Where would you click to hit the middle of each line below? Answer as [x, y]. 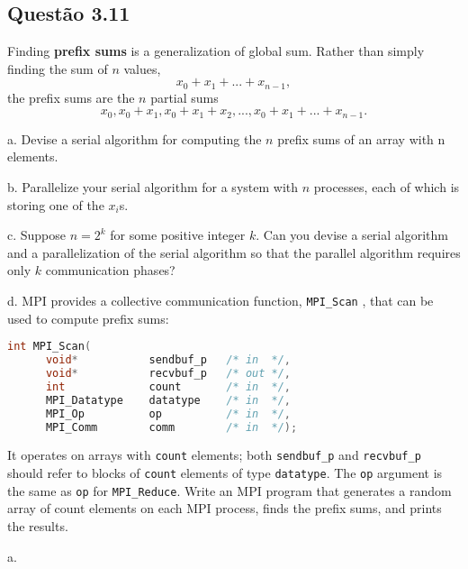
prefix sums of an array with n [361, 138]
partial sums [184, 97]
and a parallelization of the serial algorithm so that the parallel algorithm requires [234, 252]
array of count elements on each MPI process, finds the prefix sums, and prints [225, 508]
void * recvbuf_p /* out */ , [168, 374]
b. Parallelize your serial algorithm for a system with [153, 187]
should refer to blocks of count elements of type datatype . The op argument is [225, 473]
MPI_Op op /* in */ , [168, 413]
